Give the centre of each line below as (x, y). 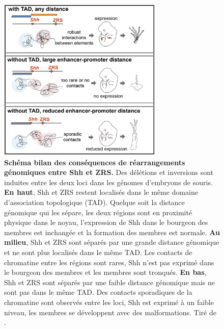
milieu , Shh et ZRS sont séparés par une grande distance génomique (112, 242)
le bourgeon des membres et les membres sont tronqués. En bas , (105, 272)
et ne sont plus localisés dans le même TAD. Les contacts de (98, 252)
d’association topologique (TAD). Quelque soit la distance (94, 202)
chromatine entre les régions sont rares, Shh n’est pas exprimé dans (109, 262)
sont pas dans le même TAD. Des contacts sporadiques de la (98, 292)
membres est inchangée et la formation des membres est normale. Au (112, 232)
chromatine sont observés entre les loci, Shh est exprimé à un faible (109, 302)
